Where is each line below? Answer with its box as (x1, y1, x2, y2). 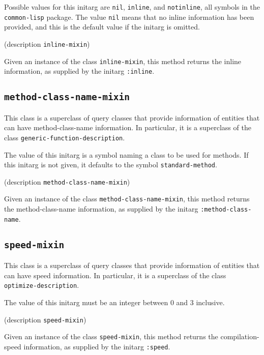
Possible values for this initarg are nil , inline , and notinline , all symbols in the (4, 2, 260, 12)
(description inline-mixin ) (4, 38, 90, 49)
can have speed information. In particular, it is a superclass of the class (4, 270, 226, 280)
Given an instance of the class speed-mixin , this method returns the (4, 331, 218, 342)
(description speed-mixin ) (4, 314, 86, 324)
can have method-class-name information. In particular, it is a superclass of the (4, 122, 251, 133)
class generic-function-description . (4, 132, 125, 142)
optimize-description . (4, 280, 79, 290)
